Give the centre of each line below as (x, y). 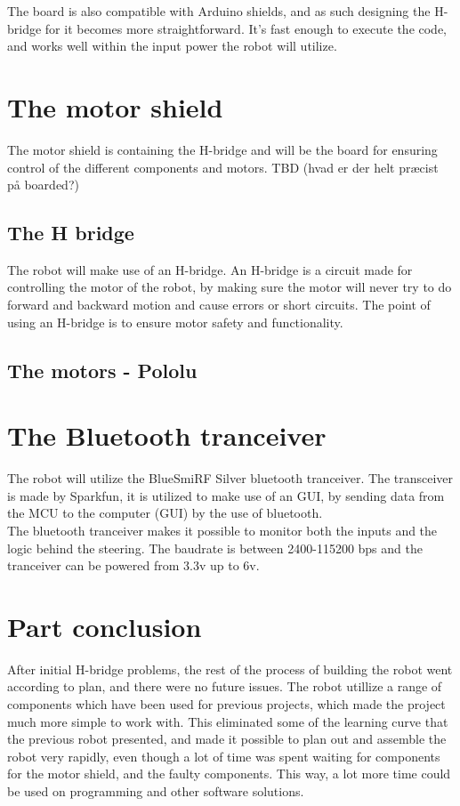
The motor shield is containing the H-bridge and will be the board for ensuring (222, 149)
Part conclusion (105, 626)
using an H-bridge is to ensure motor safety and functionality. (175, 322)
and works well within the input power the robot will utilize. (172, 46)
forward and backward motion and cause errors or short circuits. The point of (219, 305)
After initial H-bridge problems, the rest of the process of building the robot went (230, 669)
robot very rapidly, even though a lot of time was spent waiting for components (224, 756)
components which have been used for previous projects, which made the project (226, 704)
